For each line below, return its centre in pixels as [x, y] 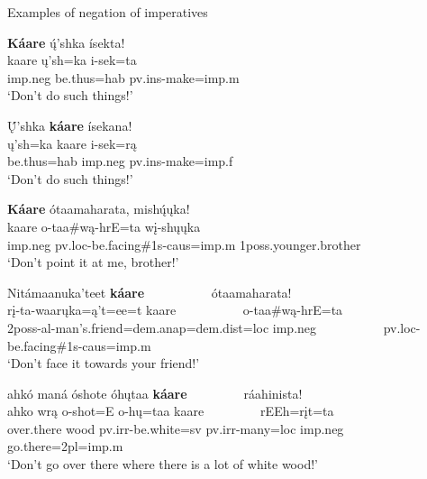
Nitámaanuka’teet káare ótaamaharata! [150, 292]
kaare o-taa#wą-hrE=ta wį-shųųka [104, 226]
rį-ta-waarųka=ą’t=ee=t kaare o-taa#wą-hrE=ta [175, 310]
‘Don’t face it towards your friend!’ [104, 363]
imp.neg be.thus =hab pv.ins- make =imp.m [123, 77]
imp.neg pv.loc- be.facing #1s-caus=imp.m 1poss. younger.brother [184, 244]
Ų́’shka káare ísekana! [70, 125]
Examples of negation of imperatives [108, 12]
